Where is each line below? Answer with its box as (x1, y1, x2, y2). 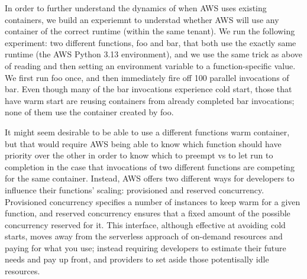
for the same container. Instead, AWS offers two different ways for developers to (5, 172, 295, 184)
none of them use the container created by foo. (5, 106, 174, 118)
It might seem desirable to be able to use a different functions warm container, (5, 125, 290, 138)
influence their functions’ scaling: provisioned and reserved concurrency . (5, 183, 264, 196)
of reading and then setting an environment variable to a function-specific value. (5, 59, 296, 72)
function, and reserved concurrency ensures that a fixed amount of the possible (5, 207, 290, 219)
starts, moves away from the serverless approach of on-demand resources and (5, 230, 283, 242)
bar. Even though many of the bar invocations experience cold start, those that (5, 83, 292, 95)
